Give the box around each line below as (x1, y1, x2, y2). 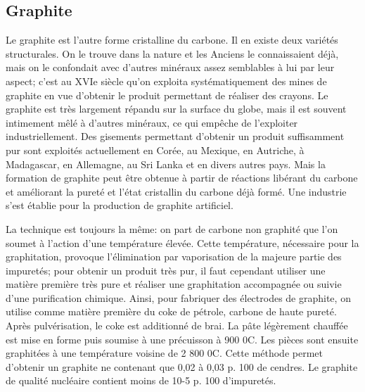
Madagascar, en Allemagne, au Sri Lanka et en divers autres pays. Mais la (6, 156, 326, 171)
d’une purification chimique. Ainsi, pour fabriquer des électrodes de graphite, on (6, 290, 351, 305)
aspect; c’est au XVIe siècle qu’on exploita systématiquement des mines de (6, 73, 327, 88)
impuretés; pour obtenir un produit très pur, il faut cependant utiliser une (6, 263, 326, 277)
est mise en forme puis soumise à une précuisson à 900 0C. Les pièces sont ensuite (6, 331, 359, 346)
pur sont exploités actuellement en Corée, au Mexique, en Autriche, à (6, 142, 305, 157)
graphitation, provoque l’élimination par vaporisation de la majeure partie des (6, 249, 342, 264)
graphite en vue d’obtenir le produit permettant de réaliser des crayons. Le (6, 87, 328, 102)
